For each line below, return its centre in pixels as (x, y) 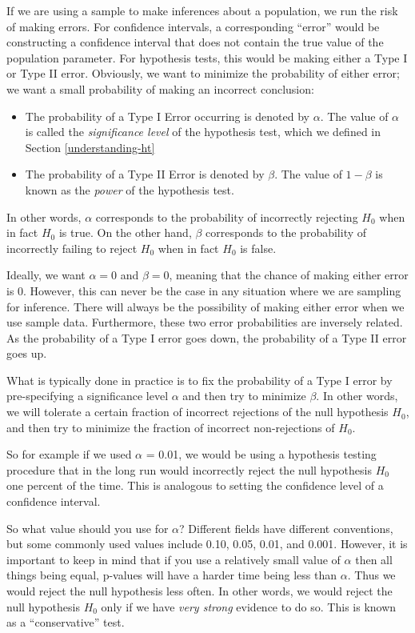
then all (374, 559)
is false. (258, 248)
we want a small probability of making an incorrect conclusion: (160, 88)
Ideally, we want (46, 275)
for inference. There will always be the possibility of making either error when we (206, 306)
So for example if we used (69, 454)
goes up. (27, 353)
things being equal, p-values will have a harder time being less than (172, 575)
